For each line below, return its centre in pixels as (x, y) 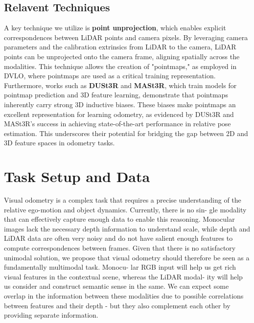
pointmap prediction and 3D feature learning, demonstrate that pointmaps (116, 95)
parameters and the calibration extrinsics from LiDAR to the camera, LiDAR (120, 47)
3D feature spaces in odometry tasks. (59, 143)
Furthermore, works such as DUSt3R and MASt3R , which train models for (120, 85)
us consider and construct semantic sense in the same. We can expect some (116, 286)
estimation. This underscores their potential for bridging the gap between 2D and (126, 133)
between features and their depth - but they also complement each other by (117, 305)
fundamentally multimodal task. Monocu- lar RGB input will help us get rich (120, 267)
